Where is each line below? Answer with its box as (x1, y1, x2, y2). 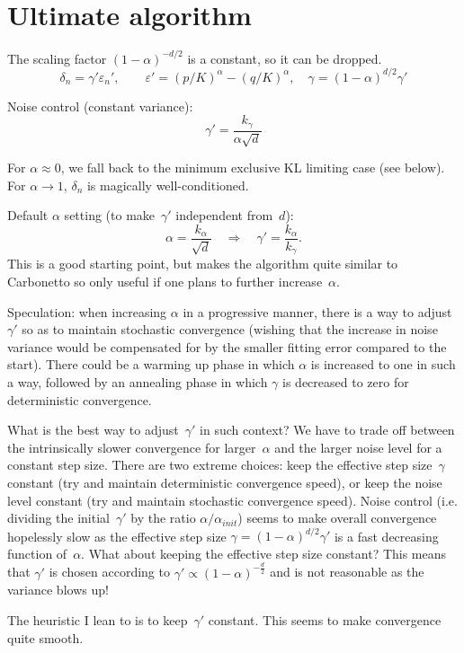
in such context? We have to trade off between (200, 420, 455, 439)
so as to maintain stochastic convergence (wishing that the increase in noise (22, 320, 438, 339)
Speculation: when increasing (7, 302, 167, 321)
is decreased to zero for (282, 373, 409, 392)
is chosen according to (49, 562, 170, 581)
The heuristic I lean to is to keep (7, 611, 188, 630)
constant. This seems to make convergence (208, 611, 442, 630)
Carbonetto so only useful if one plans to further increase (7, 272, 323, 291)
